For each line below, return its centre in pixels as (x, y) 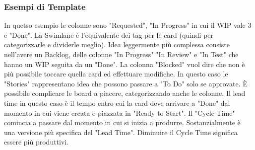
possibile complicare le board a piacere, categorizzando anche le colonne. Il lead (125, 93)
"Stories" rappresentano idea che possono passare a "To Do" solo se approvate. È (126, 83)
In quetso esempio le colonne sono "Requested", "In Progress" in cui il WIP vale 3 (128, 25)
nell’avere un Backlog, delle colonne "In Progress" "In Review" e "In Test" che (121, 54)
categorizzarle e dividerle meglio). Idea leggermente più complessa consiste (117, 44)
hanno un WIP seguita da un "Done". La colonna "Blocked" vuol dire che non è (125, 64)
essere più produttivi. (36, 142)
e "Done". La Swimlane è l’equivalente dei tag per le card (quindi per (109, 35)
